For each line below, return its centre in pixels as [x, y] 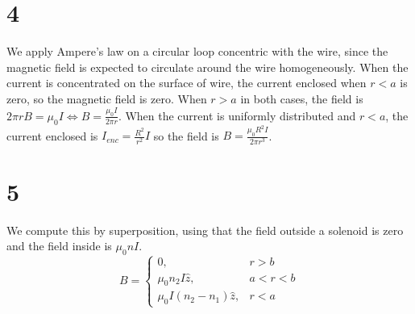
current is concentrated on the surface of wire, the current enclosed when [187, 83]
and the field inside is [59, 246]
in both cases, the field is [302, 98]
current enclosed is [52, 135]
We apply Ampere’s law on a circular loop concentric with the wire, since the [197, 51]
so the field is [186, 135]
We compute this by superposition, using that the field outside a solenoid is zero [205, 230]
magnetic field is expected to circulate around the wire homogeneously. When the [207, 67]
